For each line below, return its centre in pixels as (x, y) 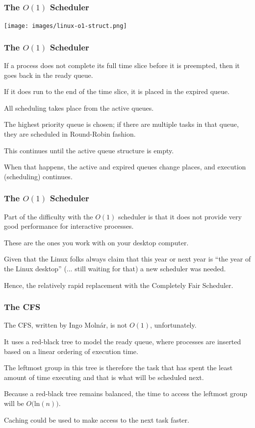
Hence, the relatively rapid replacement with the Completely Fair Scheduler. (119, 285)
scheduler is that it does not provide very (180, 216)
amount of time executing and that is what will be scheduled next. (104, 377)
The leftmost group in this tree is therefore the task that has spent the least (118, 368)
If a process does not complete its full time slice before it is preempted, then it (122, 65)
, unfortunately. (173, 325)
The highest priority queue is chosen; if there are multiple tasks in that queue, (121, 124)
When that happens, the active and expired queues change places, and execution (125, 167)
